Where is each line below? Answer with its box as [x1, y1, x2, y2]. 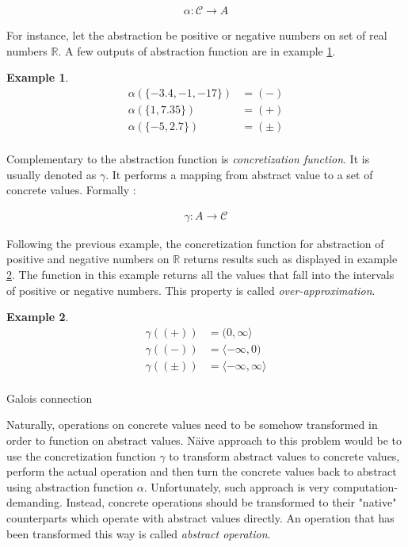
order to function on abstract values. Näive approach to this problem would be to [6, 432, 402, 449]
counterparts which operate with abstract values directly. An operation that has [6, 510, 395, 526]
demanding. [6, 494, 63, 511]
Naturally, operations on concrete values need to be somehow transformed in [6, 416, 378, 433]
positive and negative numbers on [6, 251, 170, 267]
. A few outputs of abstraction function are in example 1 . [58, 42, 336, 59]
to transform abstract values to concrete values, [169, 447, 400, 464]
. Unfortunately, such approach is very [143, 478, 330, 495]
